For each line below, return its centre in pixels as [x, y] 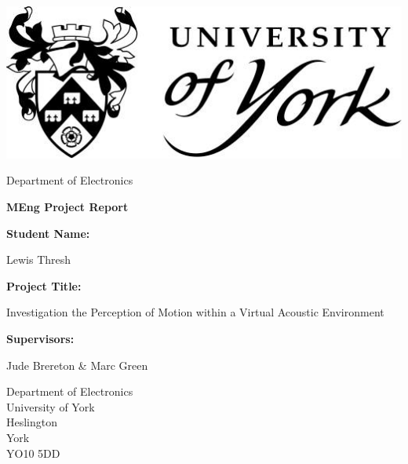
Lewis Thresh [39, 259]
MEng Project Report [67, 207]
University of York [51, 406]
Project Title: [44, 285]
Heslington [32, 422]
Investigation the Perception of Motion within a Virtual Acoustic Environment [195, 312]
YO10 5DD [33, 453]
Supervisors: [40, 338]
